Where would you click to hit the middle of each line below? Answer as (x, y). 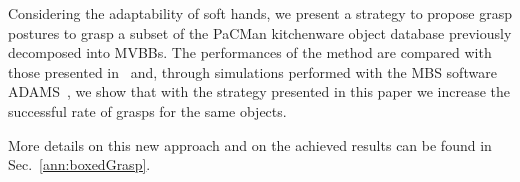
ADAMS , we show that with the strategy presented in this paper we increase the (259, 91)
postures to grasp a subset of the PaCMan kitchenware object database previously (260, 32)
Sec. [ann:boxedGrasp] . (79, 164)
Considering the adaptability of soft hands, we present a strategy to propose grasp (260, 13)
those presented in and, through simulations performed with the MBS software (252, 71)
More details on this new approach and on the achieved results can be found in (250, 144)
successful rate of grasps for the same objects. (147, 110)
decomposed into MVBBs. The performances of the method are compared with (250, 52)
